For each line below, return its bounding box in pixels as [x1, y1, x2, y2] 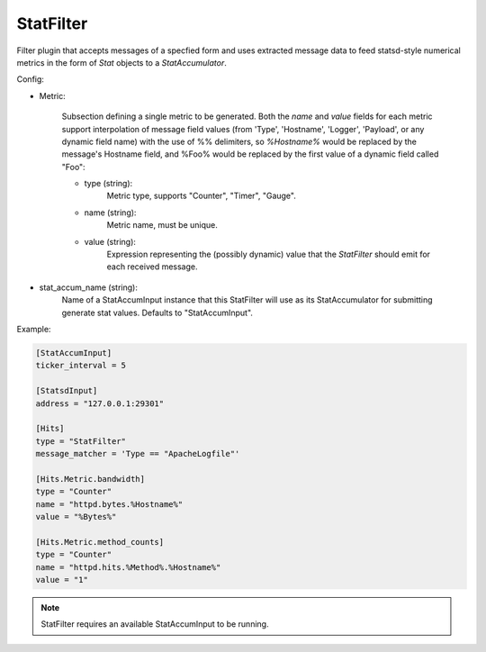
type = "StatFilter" [35, 436, 126, 446]
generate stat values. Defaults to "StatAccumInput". [61, 307, 254, 318]
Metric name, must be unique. [106, 220, 218, 231]
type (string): [84, 178, 133, 189]
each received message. [106, 261, 198, 272]
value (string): [84, 236, 137, 247]
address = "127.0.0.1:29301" [35, 398, 165, 409]
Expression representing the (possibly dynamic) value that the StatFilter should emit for [106, 249, 431, 260]
